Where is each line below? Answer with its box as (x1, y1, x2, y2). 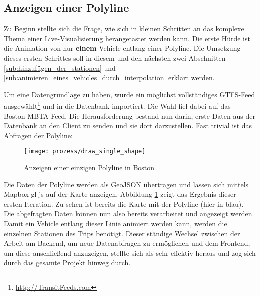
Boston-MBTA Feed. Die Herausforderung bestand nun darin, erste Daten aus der (4, 110, 255, 121)
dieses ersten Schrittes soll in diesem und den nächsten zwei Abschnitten (4, 52, 226, 63)
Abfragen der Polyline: (4, 130, 73, 140)
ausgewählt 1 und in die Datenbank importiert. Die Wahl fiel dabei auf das (4, 99, 231, 111)
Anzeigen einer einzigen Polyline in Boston (24, 162, 155, 173)
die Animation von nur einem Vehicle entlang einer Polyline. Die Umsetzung (4, 43, 241, 53)
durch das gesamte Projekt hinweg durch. (4, 257, 131, 268)
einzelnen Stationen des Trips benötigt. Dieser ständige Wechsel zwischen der (4, 228, 240, 238)
